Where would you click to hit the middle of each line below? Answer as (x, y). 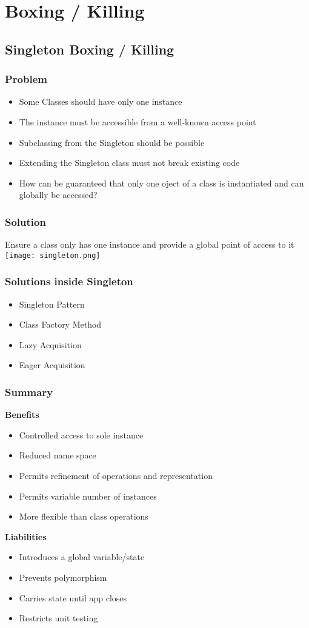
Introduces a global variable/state (82, 557)
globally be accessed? (58, 195)
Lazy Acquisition (50, 344)
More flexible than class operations (84, 516)
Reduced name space (58, 455)
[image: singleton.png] (53, 255)
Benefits (22, 415)
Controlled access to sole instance (81, 435)
